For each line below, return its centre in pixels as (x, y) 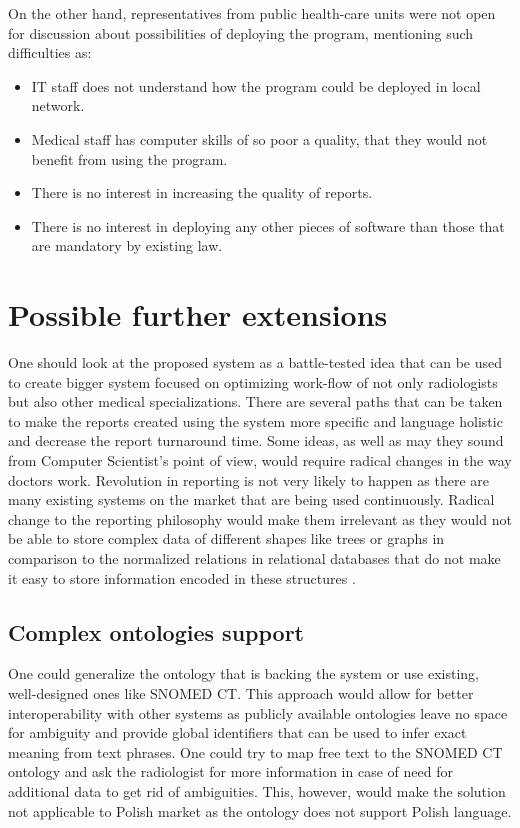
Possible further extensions (198, 314)
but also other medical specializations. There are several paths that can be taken (255, 401)
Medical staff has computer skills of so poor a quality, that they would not (259, 138)
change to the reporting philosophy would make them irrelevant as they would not (260, 518)
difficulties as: (50, 52)
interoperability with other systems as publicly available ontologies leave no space (258, 712)
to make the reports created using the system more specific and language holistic (255, 420)
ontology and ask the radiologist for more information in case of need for (230, 771)
